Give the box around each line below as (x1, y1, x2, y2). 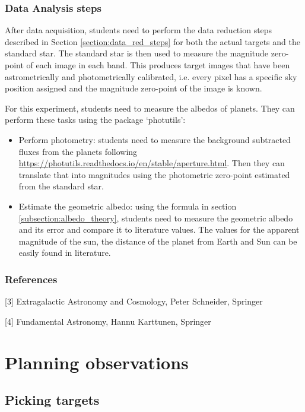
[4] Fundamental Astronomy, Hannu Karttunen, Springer (5, 315, 211, 327)
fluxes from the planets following (18, 145, 138, 157)
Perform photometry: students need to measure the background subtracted (18, 133, 291, 145)
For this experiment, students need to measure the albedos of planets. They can (5, 102, 295, 114)
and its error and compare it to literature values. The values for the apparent (18, 223, 300, 236)
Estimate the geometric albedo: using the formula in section (18, 199, 237, 212)
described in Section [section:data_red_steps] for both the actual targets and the (5, 35, 300, 47)
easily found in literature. (18, 246, 111, 259)
